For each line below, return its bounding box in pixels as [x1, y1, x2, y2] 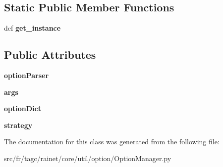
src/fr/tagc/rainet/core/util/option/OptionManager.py [4, 153, 171, 163]
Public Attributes [4, 47, 96, 62]
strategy [4, 120, 33, 130]
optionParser [4, 70, 49, 80]
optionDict [4, 103, 41, 114]
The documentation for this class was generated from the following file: [4, 136, 220, 147]
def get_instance [4, 23, 61, 33]
